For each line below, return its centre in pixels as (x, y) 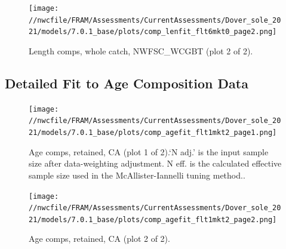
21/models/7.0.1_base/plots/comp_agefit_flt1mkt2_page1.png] (153, 133)
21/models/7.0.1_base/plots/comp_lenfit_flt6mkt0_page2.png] (153, 32)
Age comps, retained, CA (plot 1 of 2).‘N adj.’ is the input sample (149, 151)
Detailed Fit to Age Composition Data (127, 83)
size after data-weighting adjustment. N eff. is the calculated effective (155, 163)
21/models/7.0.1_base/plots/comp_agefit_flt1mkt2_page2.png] (153, 219)
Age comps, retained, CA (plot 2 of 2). (99, 239)
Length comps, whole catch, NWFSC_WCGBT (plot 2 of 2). (141, 50)
